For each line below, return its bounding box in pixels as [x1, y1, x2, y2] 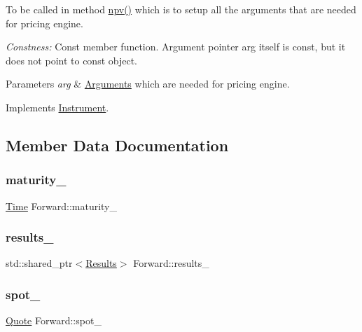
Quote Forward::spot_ [6, 313, 102, 328]
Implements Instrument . [6, 99, 109, 114]
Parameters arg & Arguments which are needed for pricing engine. [6, 76, 290, 91]
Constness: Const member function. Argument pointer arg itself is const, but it [6, 39, 346, 54]
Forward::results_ [133, 256, 209, 270]
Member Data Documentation [6, 134, 229, 155]
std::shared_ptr [6, 256, 73, 270]
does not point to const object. [6, 53, 137, 67]
